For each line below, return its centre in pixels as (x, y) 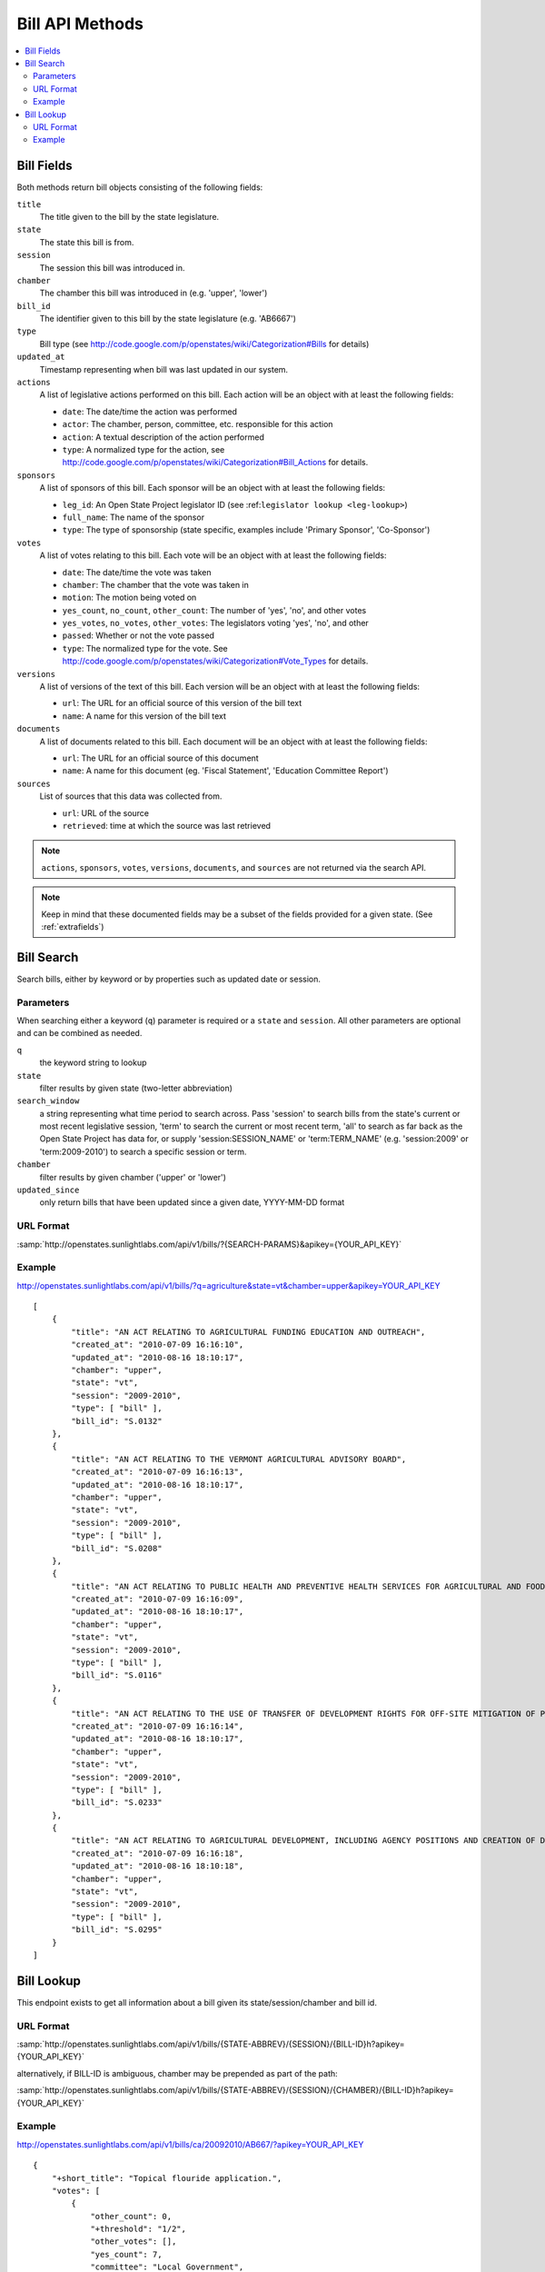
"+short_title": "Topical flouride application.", (167, 2178)
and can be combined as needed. (79, 1033)
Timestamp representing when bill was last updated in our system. (164, 369)
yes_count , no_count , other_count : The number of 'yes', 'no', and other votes (214, 610)
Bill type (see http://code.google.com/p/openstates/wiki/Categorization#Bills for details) (204, 344)
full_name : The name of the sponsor (133, 517)
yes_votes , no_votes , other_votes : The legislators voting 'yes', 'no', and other (216, 623)
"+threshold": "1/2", (138, 2229)
